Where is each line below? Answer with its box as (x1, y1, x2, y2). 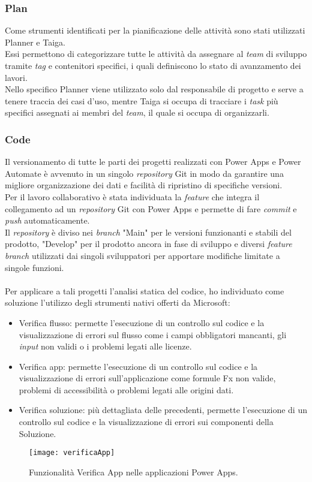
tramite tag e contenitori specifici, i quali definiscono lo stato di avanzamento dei (5, 59, 301, 71)
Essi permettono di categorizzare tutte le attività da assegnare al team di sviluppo (5, 47, 307, 60)
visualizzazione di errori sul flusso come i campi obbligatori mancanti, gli (19, 328, 287, 341)
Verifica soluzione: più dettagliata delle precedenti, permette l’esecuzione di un (19, 403, 307, 416)
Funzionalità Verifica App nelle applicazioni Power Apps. (29, 465, 238, 478)
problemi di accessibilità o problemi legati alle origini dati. (19, 383, 234, 396)
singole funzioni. (5, 261, 64, 273)
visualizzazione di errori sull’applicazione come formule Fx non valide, (19, 372, 276, 384)
